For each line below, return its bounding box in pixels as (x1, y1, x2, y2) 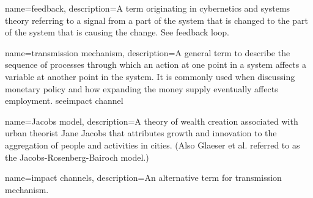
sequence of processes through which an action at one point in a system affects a (5, 58, 306, 71)
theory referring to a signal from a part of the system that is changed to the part (5, 13, 309, 26)
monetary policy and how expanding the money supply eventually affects (5, 82, 278, 95)
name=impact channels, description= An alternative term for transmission (5, 171, 282, 184)
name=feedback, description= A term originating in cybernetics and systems (5, 2, 290, 14)
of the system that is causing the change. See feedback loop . (5, 26, 230, 38)
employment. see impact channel (5, 94, 123, 107)
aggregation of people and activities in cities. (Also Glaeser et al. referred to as (5, 138, 300, 151)
